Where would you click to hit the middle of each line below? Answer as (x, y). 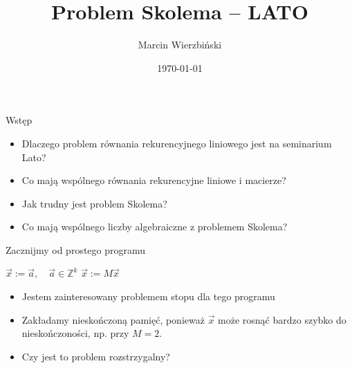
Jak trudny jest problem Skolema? (94, 203)
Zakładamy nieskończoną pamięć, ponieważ (113, 319)
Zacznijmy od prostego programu (76, 249)
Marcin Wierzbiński (180, 45)
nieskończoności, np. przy (75, 333)
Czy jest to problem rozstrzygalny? (96, 356)
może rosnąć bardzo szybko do (282, 319)
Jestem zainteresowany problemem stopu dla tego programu (148, 296)
